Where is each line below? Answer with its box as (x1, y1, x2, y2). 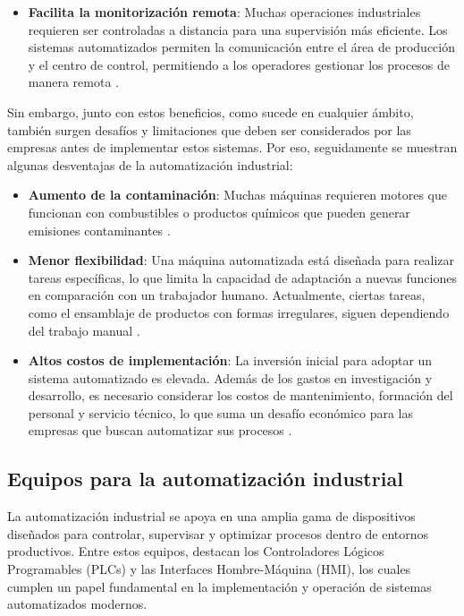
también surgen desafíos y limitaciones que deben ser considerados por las (7, 120, 411, 139)
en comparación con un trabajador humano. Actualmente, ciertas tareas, (28, 286, 426, 304)
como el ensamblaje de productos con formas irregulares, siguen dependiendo (28, 303, 450, 321)
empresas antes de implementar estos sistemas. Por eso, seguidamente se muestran (7, 138, 458, 157)
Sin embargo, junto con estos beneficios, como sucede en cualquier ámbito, (7, 102, 414, 121)
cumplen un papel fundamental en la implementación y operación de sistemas (7, 577, 432, 595)
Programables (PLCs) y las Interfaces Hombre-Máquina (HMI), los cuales (7, 560, 411, 578)
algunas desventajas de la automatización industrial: (7, 155, 293, 174)
